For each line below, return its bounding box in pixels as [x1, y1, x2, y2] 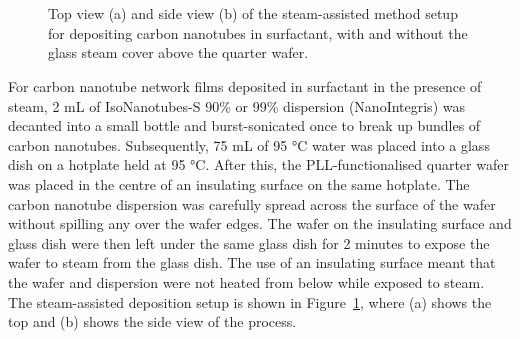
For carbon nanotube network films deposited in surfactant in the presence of [8, 75, 482, 96]
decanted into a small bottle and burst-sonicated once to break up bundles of [8, 115, 481, 136]
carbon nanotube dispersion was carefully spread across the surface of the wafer [8, 193, 496, 214]
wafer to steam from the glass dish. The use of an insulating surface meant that [8, 252, 496, 273]
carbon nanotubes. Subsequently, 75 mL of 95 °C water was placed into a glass [8, 134, 490, 155]
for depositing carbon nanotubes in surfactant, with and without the [48, 22, 468, 43]
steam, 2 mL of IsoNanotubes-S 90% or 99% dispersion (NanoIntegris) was [8, 95, 465, 116]
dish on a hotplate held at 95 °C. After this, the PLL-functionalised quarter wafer [8, 154, 509, 175]
